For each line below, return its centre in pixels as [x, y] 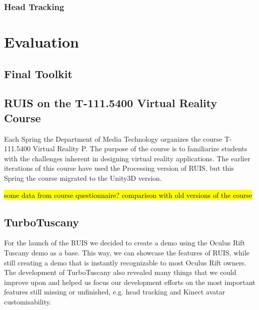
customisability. [28, 301]
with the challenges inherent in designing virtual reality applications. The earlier [127, 158]
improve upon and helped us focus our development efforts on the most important [130, 282]
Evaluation [41, 42]
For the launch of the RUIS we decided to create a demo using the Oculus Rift [124, 243]
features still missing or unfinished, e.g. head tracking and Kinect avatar [114, 292]
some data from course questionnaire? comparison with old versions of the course [128, 195]
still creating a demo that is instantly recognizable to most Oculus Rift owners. [125, 262]
